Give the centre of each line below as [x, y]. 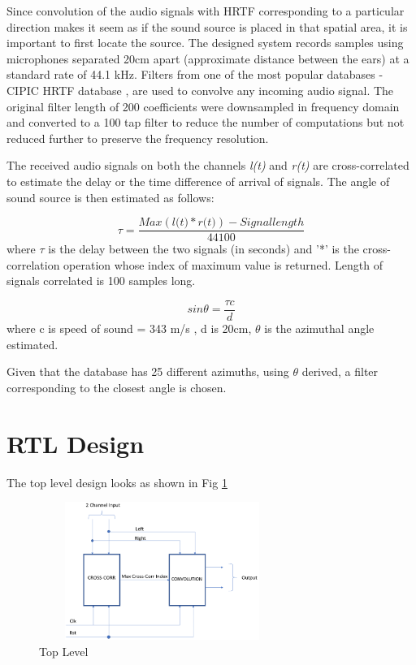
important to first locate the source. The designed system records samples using [205, 43]
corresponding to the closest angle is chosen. [117, 387]
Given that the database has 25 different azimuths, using [148, 371]
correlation [33, 264]
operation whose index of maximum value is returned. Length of [223, 264]
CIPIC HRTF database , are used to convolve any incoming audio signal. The [200, 90]
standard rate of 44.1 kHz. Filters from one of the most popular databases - [195, 74]
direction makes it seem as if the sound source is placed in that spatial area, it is [207, 26]
